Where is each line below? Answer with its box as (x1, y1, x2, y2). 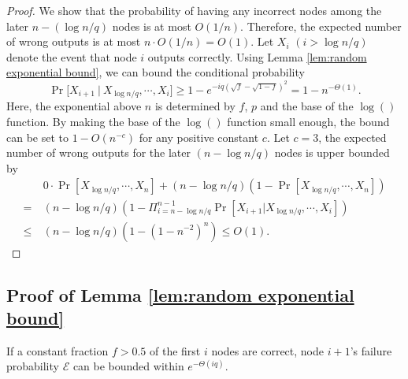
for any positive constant (139, 128, 259, 145)
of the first (150, 342, 201, 359)
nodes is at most (112, 17, 191, 34)
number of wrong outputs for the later (6, 144, 191, 161)
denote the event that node (6, 48, 137, 65)
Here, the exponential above (6, 98, 142, 114)
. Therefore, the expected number (240, 17, 402, 34)
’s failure (350, 342, 392, 359)
